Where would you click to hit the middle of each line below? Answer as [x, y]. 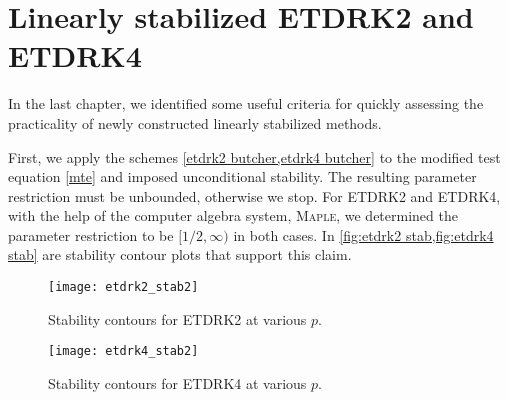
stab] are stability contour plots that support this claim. [180, 254]
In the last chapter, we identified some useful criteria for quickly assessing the [246, 103]
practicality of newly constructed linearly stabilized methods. [195, 122]
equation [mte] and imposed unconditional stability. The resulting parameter [242, 176]
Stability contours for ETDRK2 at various [177, 318]
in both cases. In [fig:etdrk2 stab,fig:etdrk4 [363, 234]
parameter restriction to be [91, 234]
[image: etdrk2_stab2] [123, 287]
